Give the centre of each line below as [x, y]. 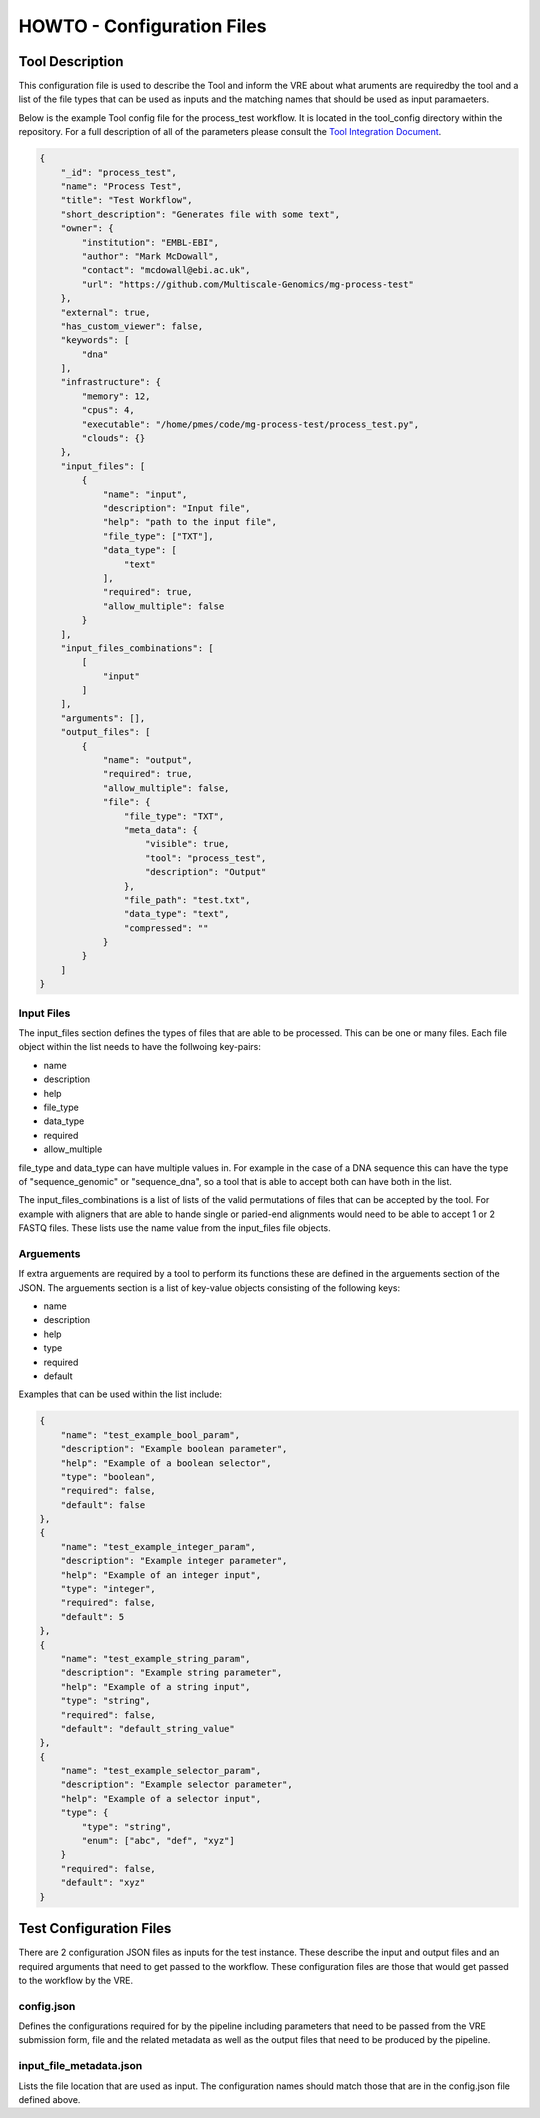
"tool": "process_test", [206, 858]
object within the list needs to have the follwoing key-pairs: [140, 1047]
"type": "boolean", [108, 1476]
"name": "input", [145, 494]
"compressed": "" [166, 928]
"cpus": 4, [108, 410]
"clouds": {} [113, 438]
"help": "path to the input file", [189, 522]
